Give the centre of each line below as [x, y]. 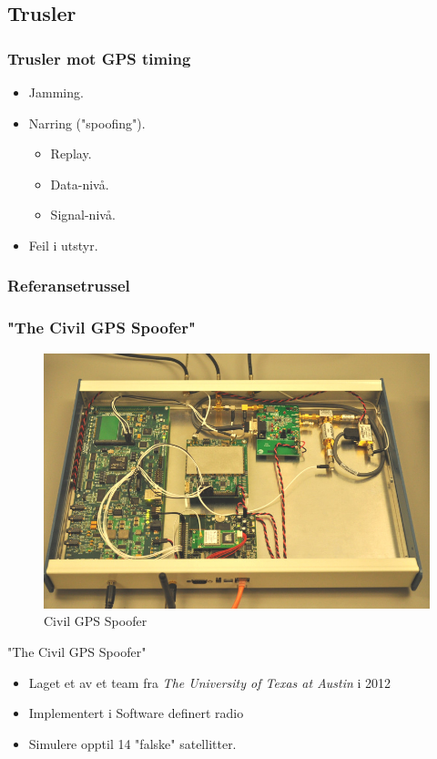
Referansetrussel [69, 286]
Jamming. [56, 92]
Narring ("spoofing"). [87, 123]
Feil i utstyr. [63, 245]
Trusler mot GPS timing [99, 58]
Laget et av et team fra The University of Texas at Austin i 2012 [210, 682]
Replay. [71, 154]
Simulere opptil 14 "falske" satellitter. [132, 743]
